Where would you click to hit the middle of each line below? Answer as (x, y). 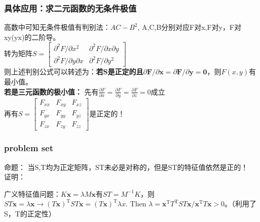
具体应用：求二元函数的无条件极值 (70, 8)
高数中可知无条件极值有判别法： (57, 27)
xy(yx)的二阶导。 (32, 37)
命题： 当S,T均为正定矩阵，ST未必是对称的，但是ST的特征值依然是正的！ (126, 167)
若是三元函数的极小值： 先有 (51, 91)
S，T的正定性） (30, 214)
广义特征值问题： (32, 193)
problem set (29, 148)
